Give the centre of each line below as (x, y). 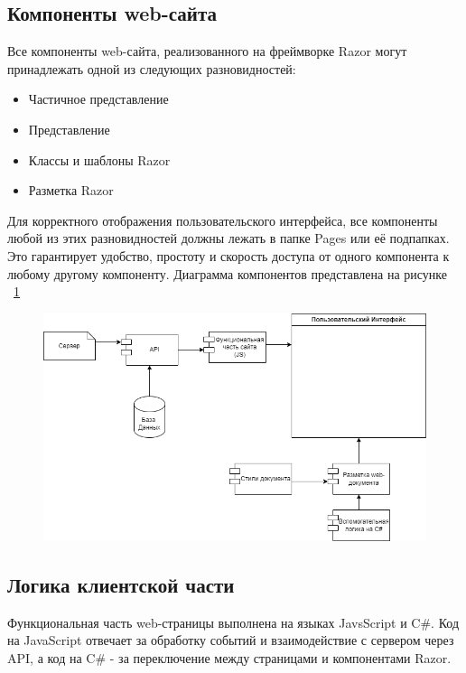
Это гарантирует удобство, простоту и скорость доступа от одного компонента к (228, 255)
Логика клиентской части (121, 585)
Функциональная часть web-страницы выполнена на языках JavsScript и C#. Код (233, 622)
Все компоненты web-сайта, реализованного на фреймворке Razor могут (207, 51)
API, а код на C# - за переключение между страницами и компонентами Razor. (229, 658)
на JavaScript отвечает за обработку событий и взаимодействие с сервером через (231, 640)
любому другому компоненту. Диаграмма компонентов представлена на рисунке (227, 273)
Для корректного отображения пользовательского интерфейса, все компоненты (223, 220)
